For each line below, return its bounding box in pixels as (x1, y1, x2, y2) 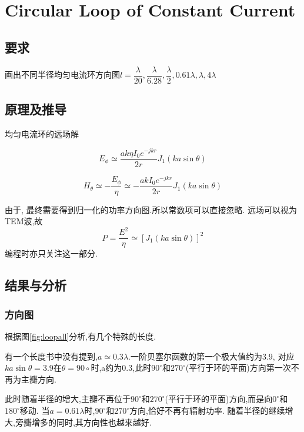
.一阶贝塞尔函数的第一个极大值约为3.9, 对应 (128, 350, 295, 362)
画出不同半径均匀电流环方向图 (5, 68, 120, 81)
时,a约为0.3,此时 (91, 361, 152, 374)
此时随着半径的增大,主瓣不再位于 (5, 393, 131, 405)
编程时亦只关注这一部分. (5, 247, 98, 260)
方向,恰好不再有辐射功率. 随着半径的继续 (129, 404, 285, 417)
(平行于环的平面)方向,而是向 (165, 393, 273, 405)
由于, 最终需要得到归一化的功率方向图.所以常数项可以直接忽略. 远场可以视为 (5, 203, 297, 215)
